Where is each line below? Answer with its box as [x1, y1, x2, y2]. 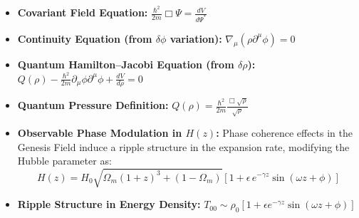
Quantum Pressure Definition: [17, 98, 169, 113]
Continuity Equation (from [17, 31, 152, 46]
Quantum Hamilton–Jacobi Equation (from [17, 56, 234, 71]
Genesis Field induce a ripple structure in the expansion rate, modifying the [17, 139, 350, 154]
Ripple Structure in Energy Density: [17, 197, 201, 212]
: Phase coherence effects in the [216, 125, 353, 140]
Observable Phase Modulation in [17, 125, 182, 140]
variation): [170, 31, 222, 46]
